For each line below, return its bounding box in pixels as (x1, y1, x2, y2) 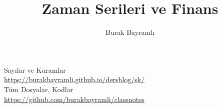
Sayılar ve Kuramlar (4, 64, 66, 75)
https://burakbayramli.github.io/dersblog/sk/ (4, 74, 145, 85)
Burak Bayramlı (105, 27, 155, 37)
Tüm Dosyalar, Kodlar (4, 84, 73, 94)
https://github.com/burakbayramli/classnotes (4, 94, 144, 104)
